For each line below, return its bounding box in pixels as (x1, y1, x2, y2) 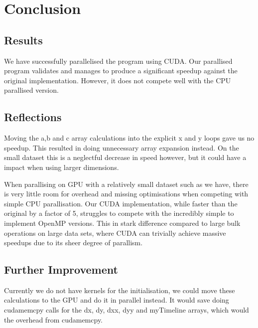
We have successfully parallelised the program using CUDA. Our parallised (4, 55, 233, 66)
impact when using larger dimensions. (4, 162, 119, 172)
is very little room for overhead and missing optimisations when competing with (4, 188, 249, 199)
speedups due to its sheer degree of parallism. (4, 237, 143, 248)
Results (4, 32, 43, 47)
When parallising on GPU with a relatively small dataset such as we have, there (4, 178, 249, 189)
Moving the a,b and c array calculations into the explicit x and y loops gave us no (4, 133, 255, 143)
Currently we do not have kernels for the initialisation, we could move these (4, 285, 235, 295)
